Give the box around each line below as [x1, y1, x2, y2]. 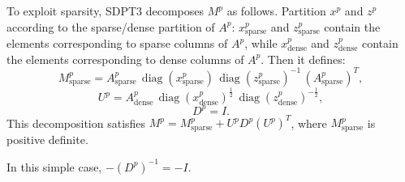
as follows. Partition [226, 2, 326, 19]
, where [291, 114, 327, 131]
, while [244, 35, 278, 52]
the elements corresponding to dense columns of [6, 50, 244, 67]
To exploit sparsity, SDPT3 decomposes [6, 2, 205, 19]
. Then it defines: [261, 50, 346, 67]
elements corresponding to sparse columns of [6, 35, 228, 52]
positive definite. [6, 130, 88, 147]
